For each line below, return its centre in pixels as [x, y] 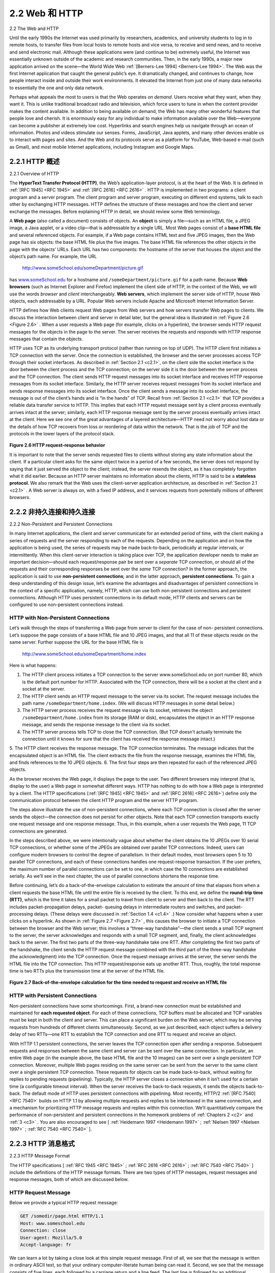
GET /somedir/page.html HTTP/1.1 [62, 1216]
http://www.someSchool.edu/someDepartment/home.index [84, 654]
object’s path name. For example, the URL [53, 256]
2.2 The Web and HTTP [34, 29]
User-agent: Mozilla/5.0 [51, 1238]
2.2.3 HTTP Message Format [40, 1156]
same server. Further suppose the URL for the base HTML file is [76, 642]
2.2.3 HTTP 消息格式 [42, 1144]
